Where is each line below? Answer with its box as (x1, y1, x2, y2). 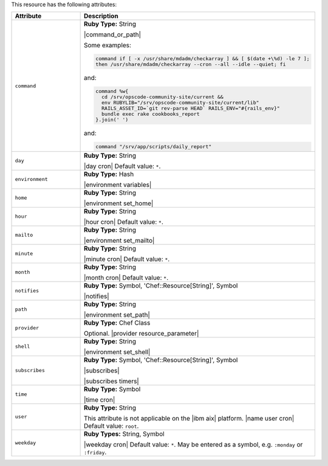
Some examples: (83, 41, 132, 50)
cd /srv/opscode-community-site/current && (101, 94, 224, 100)
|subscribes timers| (83, 377, 139, 385)
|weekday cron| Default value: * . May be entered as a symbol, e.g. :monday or (83, 440, 303, 448)
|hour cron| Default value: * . (83, 217, 164, 226)
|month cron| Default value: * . (83, 273, 169, 282)
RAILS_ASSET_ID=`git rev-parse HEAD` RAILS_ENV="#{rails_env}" (101, 105, 281, 112)
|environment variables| (83, 180, 152, 189)
